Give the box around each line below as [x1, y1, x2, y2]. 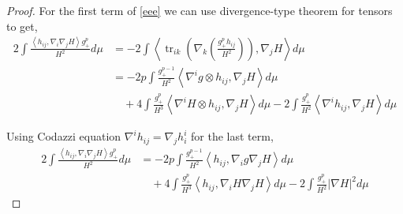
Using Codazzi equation [6, 128, 121, 145]
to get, [6, 17, 38, 34]
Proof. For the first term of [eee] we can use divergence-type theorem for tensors [6, 2, 393, 18]
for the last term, [191, 128, 274, 145]
